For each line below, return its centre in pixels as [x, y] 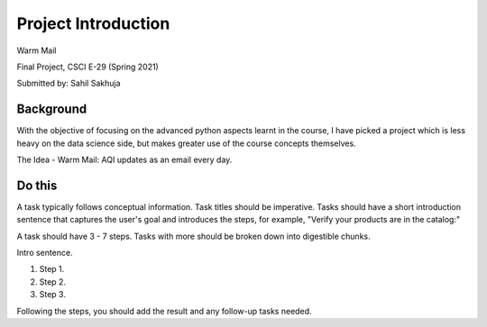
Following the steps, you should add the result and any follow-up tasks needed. [164, 311]
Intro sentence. [45, 253]
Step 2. [53, 282]
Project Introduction [93, 23]
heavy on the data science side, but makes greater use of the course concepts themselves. [186, 143]
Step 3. [53, 295]
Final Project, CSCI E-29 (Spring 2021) [88, 67]
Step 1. [52, 269]
